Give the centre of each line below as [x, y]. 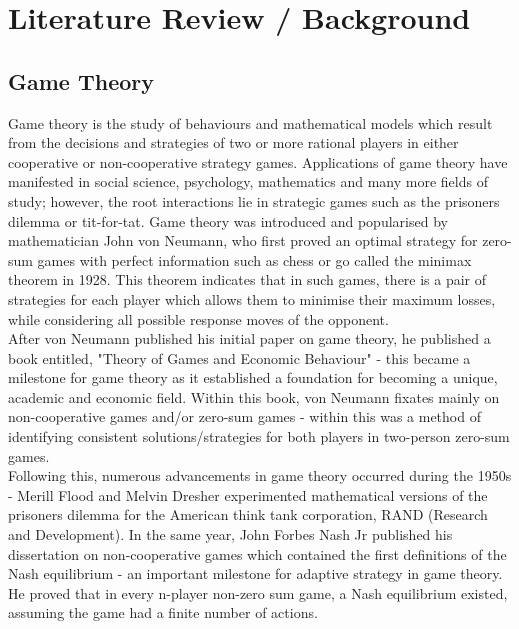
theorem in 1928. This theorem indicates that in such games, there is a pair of [247, 279]
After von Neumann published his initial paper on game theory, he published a [249, 338]
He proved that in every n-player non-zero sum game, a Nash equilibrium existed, [258, 592]
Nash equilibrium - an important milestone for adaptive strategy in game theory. [255, 573]
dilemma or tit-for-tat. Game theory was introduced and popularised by [228, 220]
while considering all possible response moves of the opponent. [198, 318]
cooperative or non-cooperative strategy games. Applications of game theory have [258, 161]
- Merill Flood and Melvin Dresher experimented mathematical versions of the [248, 494]
